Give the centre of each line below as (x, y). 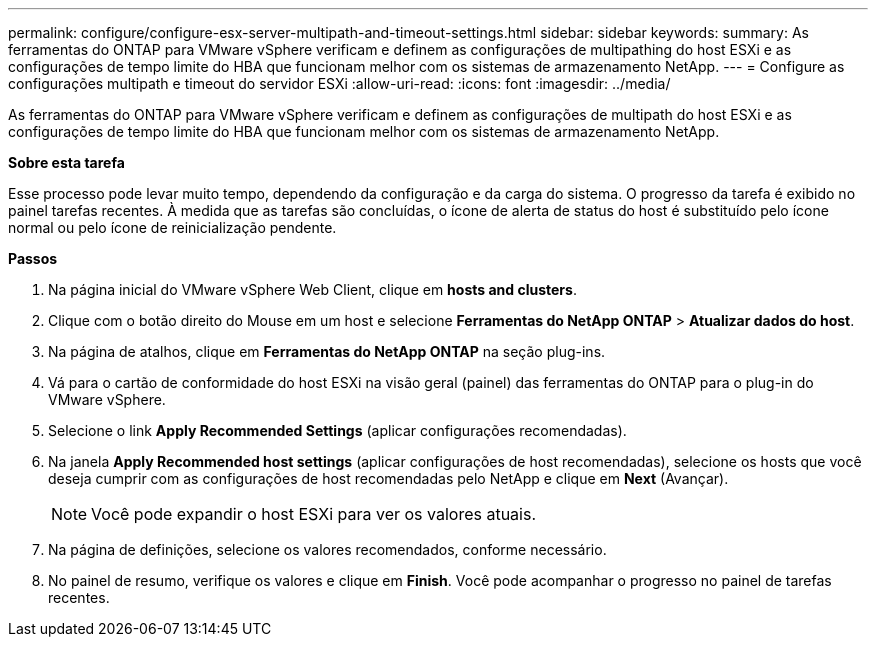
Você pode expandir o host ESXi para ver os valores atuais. (314, 514)
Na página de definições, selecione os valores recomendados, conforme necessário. (327, 549)
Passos (33, 258)
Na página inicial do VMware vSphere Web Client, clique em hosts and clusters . (312, 289)
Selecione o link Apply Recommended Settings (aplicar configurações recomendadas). (337, 430)
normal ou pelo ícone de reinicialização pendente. (172, 227)
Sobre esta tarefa (66, 162)
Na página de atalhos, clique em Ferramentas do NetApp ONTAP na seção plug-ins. (327, 351)
